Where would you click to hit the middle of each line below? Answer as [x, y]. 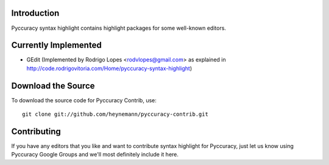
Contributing [36, 131]
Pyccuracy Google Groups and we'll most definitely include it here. [95, 155]
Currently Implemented [56, 45]
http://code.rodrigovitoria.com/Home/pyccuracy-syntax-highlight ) [109, 68]
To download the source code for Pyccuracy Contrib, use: [84, 100]
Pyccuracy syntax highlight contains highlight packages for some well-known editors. [119, 28]
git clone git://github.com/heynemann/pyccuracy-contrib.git [115, 114]
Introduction [35, 13]
